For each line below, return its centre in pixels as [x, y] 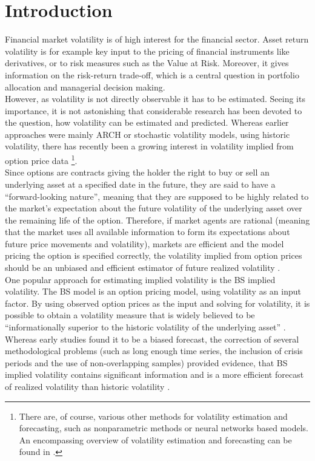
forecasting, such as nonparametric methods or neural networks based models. [164, 428]
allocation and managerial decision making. [85, 87]
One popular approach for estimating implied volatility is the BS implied [140, 279]
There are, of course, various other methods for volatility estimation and [153, 416]
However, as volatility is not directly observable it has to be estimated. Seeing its [155, 99]
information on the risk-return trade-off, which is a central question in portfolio [152, 74]
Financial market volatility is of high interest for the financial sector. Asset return [157, 39]
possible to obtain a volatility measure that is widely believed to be [130, 315]
